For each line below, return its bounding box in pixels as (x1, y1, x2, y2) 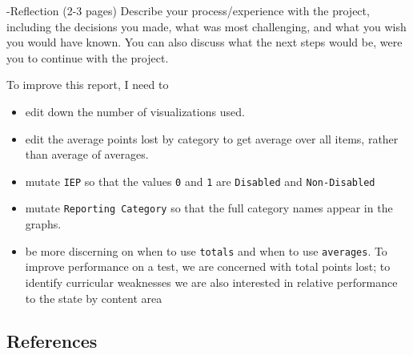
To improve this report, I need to (6, 76, 169, 93)
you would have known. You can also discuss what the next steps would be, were (6, 34, 403, 50)
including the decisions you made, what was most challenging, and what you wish (6, 18, 407, 34)
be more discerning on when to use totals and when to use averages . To (25, 242, 387, 259)
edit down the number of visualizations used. (25, 103, 245, 119)
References (6, 329, 98, 353)
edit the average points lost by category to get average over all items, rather (25, 130, 399, 147)
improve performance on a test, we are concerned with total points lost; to (25, 258, 391, 275)
